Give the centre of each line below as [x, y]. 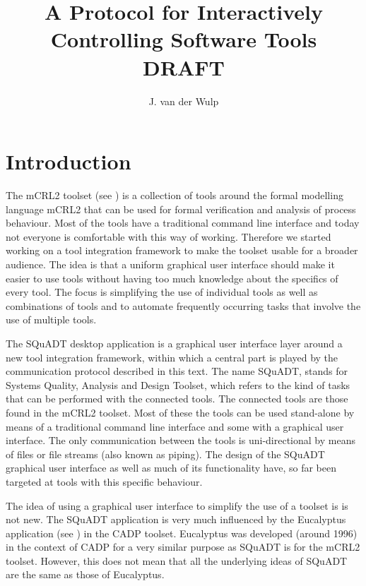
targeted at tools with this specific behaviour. [104, 481]
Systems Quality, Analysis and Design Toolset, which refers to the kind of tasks [178, 384]
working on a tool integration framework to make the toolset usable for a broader [182, 250]
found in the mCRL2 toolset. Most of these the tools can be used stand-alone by [180, 412]
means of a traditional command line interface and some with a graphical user [175, 426]
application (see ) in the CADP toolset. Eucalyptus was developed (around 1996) [182, 533]
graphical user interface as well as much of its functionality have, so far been [171, 468]
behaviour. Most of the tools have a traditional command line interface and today [183, 223]
